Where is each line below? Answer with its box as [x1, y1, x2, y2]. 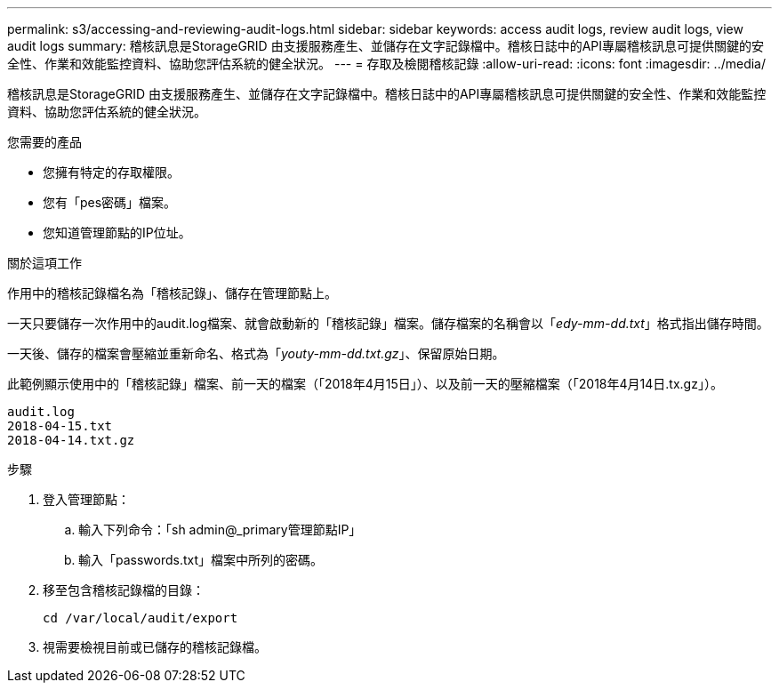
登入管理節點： [43, 492, 130, 507]
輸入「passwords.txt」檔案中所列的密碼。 [78, 552, 324, 567]
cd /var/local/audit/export [43, 611, 238, 625]
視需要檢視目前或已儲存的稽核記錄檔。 [43, 639, 267, 654]
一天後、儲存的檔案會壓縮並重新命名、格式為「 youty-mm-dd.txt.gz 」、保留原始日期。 [7, 346, 505, 361]
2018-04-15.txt [7, 419, 113, 433]
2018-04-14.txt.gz [7, 433, 135, 447]
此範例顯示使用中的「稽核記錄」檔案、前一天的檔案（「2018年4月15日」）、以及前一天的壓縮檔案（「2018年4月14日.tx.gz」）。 [7, 376, 723, 391]
